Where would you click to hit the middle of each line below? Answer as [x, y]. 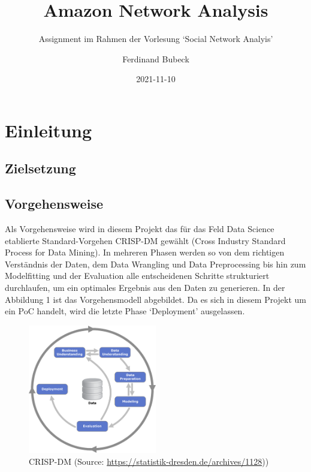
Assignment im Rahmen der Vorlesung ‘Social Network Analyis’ [156, 39]
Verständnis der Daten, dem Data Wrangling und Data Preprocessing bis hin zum [155, 264]
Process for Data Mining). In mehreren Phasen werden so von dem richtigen [145, 252]
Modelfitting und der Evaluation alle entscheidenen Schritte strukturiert [137, 276]
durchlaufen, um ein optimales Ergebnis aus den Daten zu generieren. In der [145, 288]
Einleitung [49, 130]
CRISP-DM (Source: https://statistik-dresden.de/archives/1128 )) [149, 461]
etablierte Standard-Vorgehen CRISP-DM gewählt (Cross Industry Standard [145, 240]
